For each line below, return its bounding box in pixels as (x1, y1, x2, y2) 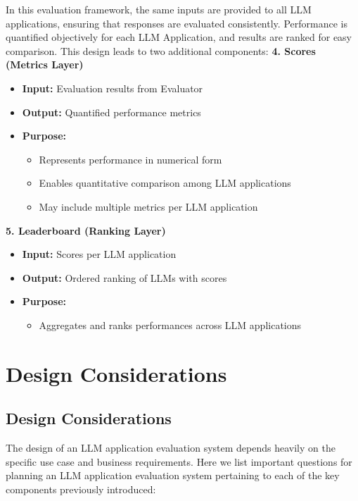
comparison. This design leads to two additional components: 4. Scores (6, 43, 316, 58)
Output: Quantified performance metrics (22, 104, 201, 119)
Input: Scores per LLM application (22, 247, 177, 261)
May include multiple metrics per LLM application (39, 199, 258, 214)
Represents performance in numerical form (39, 151, 222, 166)
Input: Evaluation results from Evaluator (22, 80, 203, 95)
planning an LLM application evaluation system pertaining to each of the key (6, 468, 340, 483)
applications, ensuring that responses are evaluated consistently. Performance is (6, 16, 347, 30)
